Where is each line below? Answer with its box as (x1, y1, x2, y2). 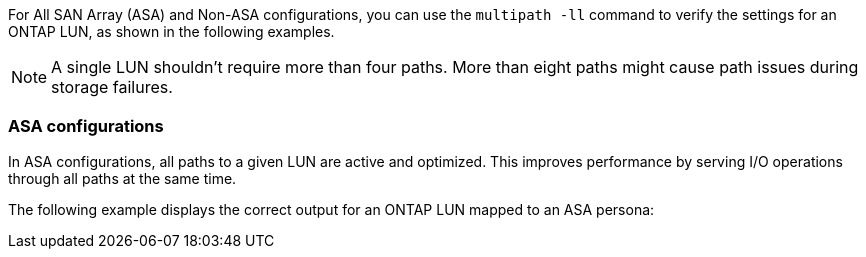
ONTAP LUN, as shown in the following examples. (8, 23, 335, 40)
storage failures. (51, 77, 173, 97)
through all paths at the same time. (8, 169, 237, 187)
